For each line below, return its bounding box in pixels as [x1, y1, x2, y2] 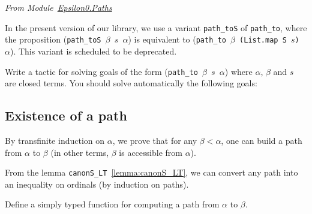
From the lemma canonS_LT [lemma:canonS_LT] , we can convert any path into [5, 166, 298, 179]
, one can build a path [221, 134, 302, 146]
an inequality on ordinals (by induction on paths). [5, 177, 189, 190]
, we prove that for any [112, 134, 197, 146]
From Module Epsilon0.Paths [5, 1, 112, 13]
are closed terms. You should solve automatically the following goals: [5, 77, 257, 89]
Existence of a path [5, 106, 127, 125]
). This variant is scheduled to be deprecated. [10, 44, 177, 57]
